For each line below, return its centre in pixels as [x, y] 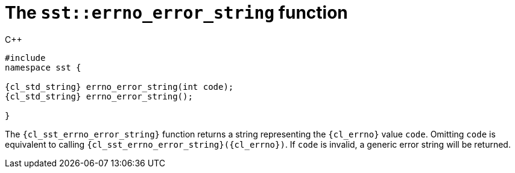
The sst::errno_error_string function [176, 13]
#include [25, 58]
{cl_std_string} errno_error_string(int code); [119, 86]
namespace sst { [43, 67]
